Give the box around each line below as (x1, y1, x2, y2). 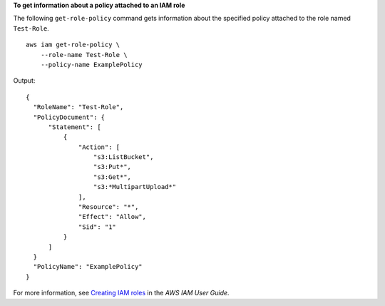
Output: (13, 76, 36, 85)
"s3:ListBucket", (93, 153, 154, 161)
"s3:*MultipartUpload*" (93, 183, 177, 191)
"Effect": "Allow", (78, 213, 146, 221)
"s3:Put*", (93, 163, 132, 171)
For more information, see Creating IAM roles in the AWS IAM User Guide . (13, 289, 230, 297)
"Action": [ (78, 143, 120, 151)
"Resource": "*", (78, 203, 139, 211)
